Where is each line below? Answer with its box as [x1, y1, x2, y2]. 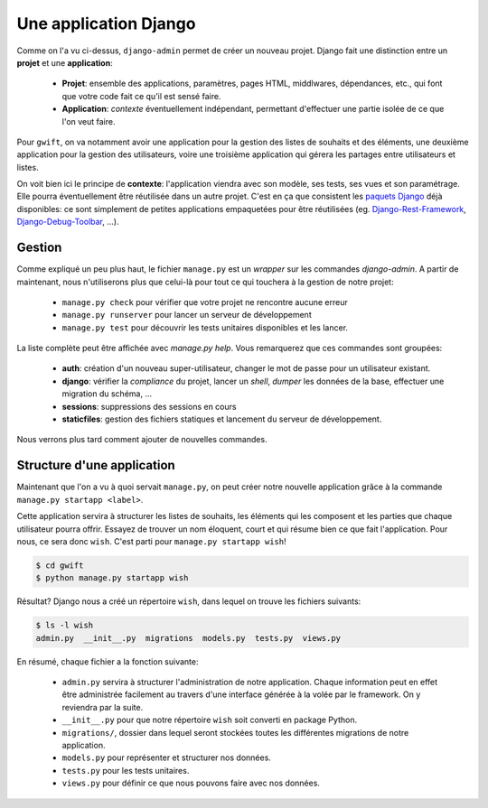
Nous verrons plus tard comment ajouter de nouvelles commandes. [16, 434, 267, 445]
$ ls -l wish [35, 620, 94, 631]
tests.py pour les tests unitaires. [61, 765, 190, 775]
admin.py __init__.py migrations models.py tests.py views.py [35, 633, 342, 643]
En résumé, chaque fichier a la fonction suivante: [16, 655, 199, 667]
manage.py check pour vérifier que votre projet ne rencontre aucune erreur [61, 296, 348, 307]
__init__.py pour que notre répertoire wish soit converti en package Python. [61, 714, 357, 726]
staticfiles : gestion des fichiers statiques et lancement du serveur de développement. [61, 413, 382, 424]
